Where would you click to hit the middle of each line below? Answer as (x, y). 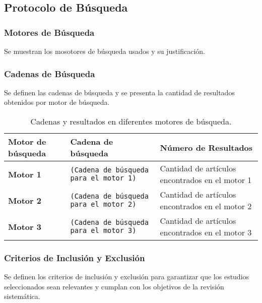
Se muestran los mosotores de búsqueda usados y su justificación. (105, 51)
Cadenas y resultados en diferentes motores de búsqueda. (131, 121)
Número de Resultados (206, 147)
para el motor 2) (103, 204)
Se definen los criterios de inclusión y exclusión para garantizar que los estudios (127, 277)
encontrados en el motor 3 (206, 232)
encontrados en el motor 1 (206, 180)
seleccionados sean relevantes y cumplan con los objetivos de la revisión (114, 286)
